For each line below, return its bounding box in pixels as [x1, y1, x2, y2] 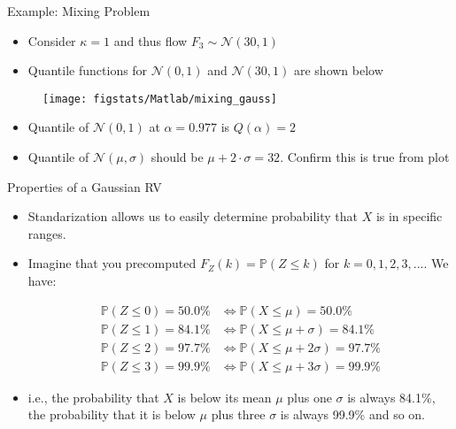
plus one [287, 387, 332, 406]
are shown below [293, 61, 383, 80]
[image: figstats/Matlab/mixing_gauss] [43, 92, 277, 105]
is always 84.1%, [347, 387, 436, 406]
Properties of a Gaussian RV [7, 177, 162, 195]
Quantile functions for [27, 61, 148, 80]
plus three [211, 405, 266, 424]
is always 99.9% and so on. [280, 405, 426, 424]
